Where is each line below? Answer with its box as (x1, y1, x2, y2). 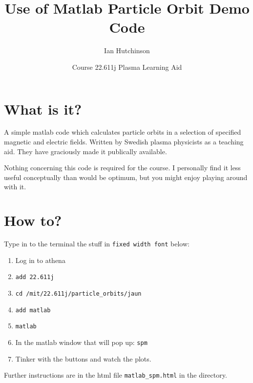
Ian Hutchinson (104, 45, 150, 56)
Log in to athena (15, 255, 65, 265)
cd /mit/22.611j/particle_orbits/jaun (15, 290, 142, 298)
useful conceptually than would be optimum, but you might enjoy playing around (4, 172, 248, 182)
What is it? (4, 99, 82, 119)
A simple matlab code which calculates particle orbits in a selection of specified (4, 127, 241, 137)
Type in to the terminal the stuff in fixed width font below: (4, 239, 190, 249)
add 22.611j (15, 274, 54, 281)
